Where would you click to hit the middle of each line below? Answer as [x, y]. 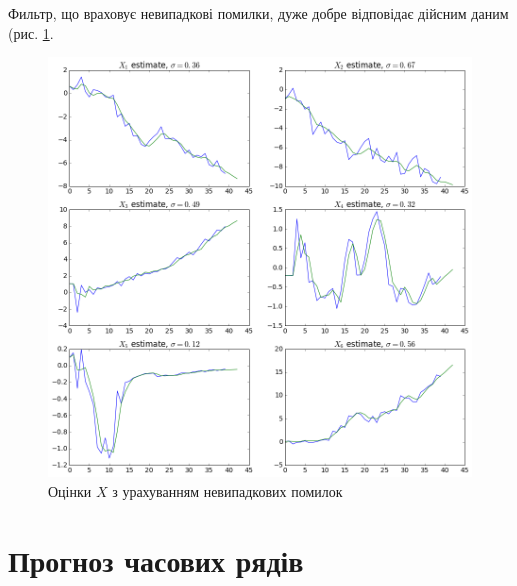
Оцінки [70, 491]
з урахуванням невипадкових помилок [227, 491]
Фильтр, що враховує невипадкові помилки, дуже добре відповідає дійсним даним [258, 13]
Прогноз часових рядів [156, 559]
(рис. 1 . [31, 32]
